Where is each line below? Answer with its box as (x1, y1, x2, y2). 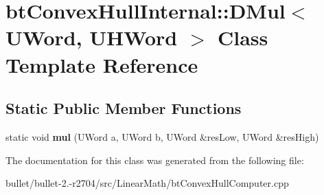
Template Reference (5, 50, 198, 78)
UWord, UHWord (5, 23, 178, 51)
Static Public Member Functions (5, 97, 242, 119)
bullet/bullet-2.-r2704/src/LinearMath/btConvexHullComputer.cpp (5, 176, 289, 190)
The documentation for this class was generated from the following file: (5, 152, 304, 167)
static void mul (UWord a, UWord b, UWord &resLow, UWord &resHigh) (5, 129, 319, 144)
